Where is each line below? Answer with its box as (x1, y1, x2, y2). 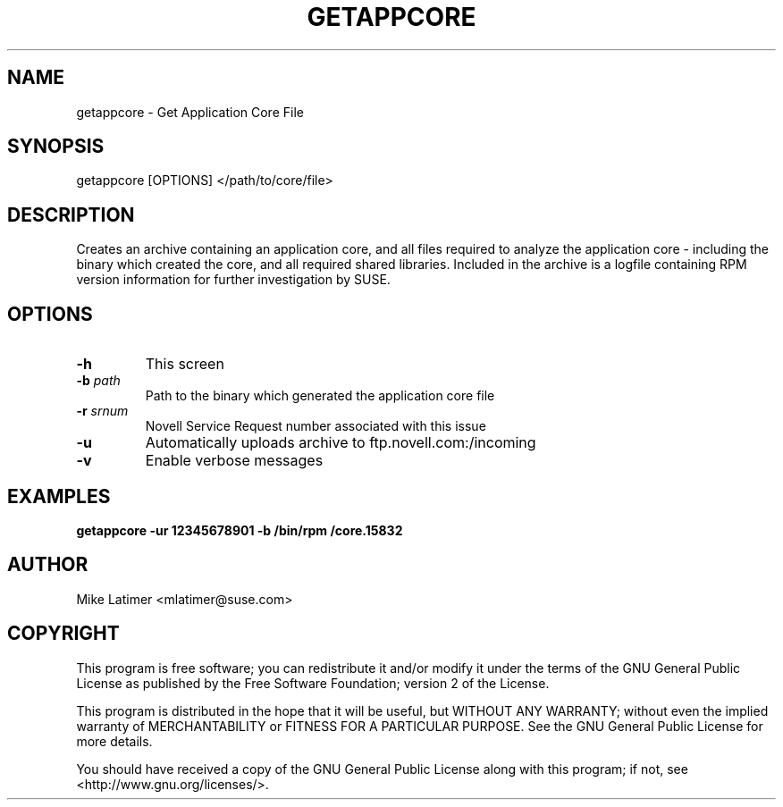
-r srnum (76, 403, 129, 419)
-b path (76, 373, 121, 389)
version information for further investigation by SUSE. (76, 272, 391, 288)
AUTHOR (7, 553, 88, 576)
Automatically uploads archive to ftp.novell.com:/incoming (145, 433, 536, 452)
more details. (76, 733, 153, 749)
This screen (145, 355, 224, 374)
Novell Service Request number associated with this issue (145, 418, 486, 434)
